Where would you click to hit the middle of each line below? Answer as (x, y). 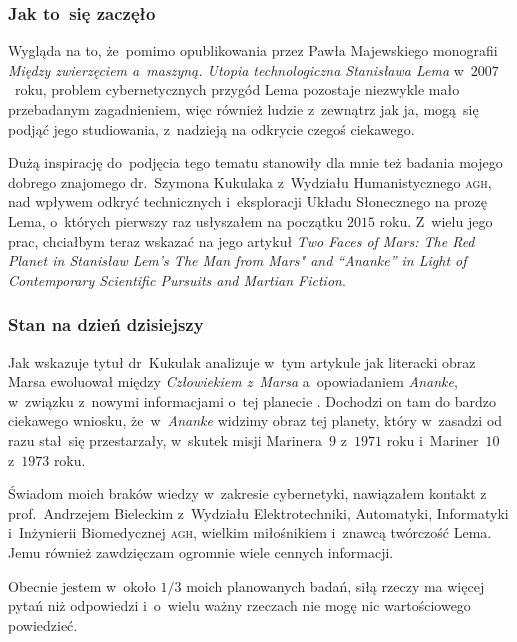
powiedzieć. (43, 624)
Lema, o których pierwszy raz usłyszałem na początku (175, 220)
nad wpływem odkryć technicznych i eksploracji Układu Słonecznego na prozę (248, 201)
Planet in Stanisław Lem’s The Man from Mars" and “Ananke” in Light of (237, 260)
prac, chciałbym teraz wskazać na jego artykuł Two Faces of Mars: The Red (241, 240)
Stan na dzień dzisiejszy (106, 324)
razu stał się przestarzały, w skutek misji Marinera (165, 439)
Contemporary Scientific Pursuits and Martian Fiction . (177, 279)
